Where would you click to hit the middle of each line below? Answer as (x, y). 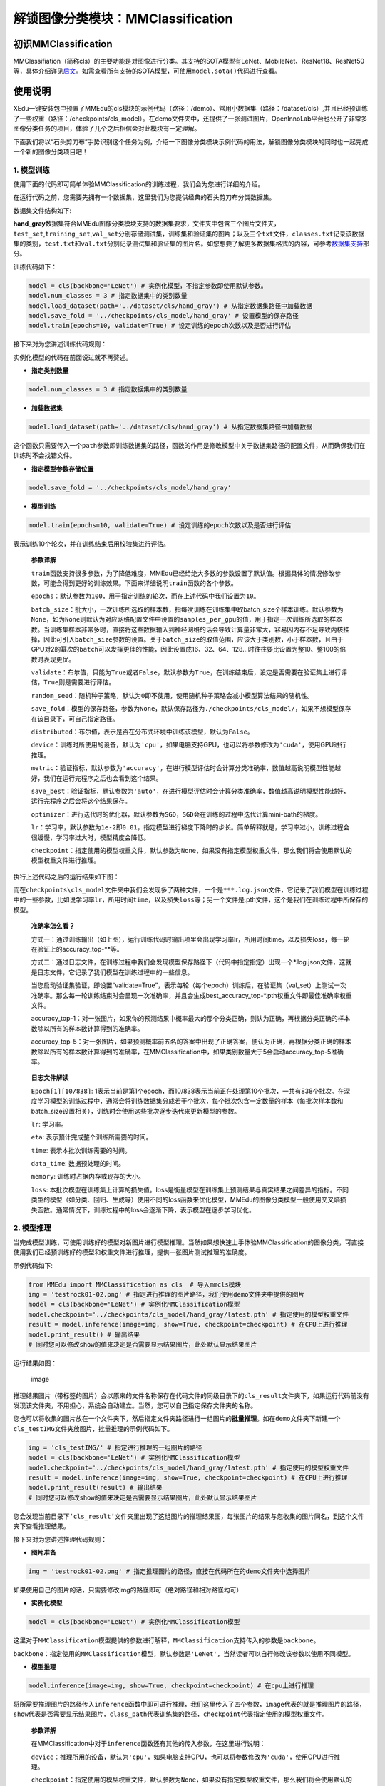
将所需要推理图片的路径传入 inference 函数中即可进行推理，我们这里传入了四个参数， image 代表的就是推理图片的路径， (190, 1704)
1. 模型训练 (31, 170)
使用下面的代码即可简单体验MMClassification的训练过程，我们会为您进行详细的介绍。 (139, 184)
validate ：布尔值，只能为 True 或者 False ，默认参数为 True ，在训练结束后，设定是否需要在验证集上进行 (186, 672)
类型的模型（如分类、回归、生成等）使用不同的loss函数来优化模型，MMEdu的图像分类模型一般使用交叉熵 (186, 1199)
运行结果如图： (35, 1363)
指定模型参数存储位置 (62, 469)
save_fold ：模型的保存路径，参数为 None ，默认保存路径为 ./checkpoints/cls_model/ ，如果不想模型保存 (191, 709)
